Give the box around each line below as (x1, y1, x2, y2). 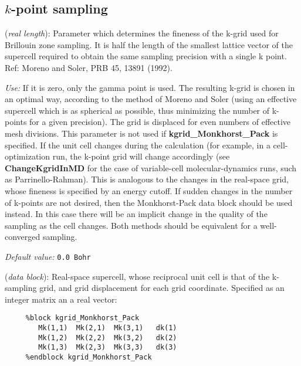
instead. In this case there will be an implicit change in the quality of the (5, 208, 268, 220)
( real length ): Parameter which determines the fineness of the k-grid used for (5, 27, 279, 39)
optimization (5, 150, 50, 162)
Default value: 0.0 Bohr (5, 250, 91, 262)
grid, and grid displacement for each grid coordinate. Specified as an (39, 282, 285, 294)
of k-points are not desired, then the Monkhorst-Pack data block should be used (5, 196, 293, 208)
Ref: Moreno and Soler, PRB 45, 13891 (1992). (5, 61, 173, 73)
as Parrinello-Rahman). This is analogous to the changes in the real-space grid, (5, 173, 289, 185)
